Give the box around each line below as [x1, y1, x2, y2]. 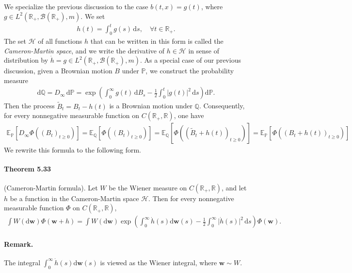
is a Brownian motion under [109, 101, 192, 111]
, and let [222, 182, 247, 192]
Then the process [4, 101, 55, 111]
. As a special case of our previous [140, 55, 241, 65]
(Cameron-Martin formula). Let [4, 182, 98, 192]
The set [4, 35, 26, 46]
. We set [80, 11, 105, 21]
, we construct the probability [145, 66, 234, 76]
